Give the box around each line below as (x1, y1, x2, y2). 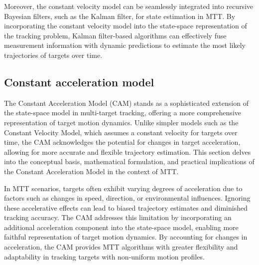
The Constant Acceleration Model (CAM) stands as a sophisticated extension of (4, 97, 249, 108)
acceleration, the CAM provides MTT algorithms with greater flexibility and (4, 242, 238, 252)
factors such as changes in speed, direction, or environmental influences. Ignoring (4, 193, 251, 203)
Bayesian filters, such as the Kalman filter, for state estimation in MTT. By (4, 10, 236, 21)
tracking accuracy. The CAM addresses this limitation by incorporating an (4, 212, 232, 223)
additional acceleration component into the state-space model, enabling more (4, 222, 239, 232)
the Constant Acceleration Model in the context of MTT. (4, 166, 179, 176)
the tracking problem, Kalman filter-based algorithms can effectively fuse (4, 30, 227, 40)
